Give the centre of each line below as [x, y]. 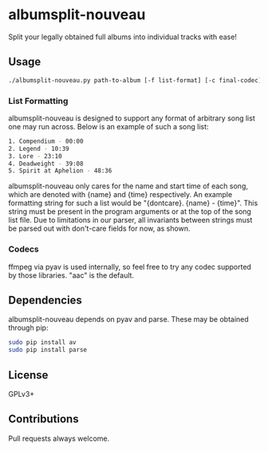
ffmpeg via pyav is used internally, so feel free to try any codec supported [130, 267]
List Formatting [38, 101]
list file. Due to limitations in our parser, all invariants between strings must [130, 220]
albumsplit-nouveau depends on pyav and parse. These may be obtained [128, 319]
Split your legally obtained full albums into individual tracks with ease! [123, 37]
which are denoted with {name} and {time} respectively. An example [120, 195]
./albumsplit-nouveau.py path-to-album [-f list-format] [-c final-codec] [135, 80]
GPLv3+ [22, 394]
